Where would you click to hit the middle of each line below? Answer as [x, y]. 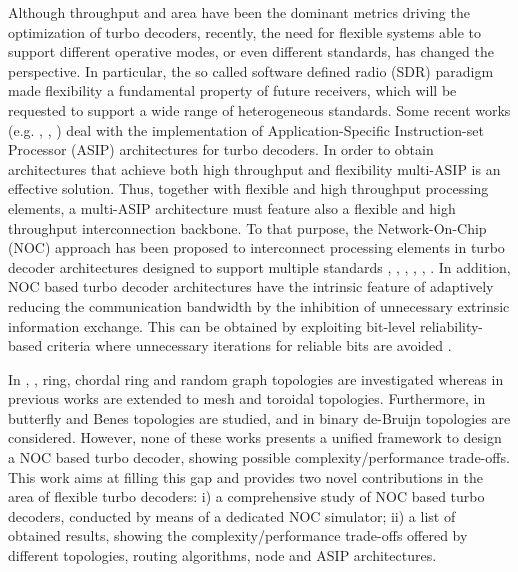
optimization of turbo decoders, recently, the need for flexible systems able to [244, 31]
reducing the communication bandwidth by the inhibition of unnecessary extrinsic [259, 305]
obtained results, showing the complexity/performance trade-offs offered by [238, 535]
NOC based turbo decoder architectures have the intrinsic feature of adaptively [251, 286]
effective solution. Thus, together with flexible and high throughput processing [248, 188]
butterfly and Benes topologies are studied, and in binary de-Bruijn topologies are [259, 417]
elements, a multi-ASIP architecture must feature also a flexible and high [232, 207]
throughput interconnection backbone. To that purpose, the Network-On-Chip [247, 227]
